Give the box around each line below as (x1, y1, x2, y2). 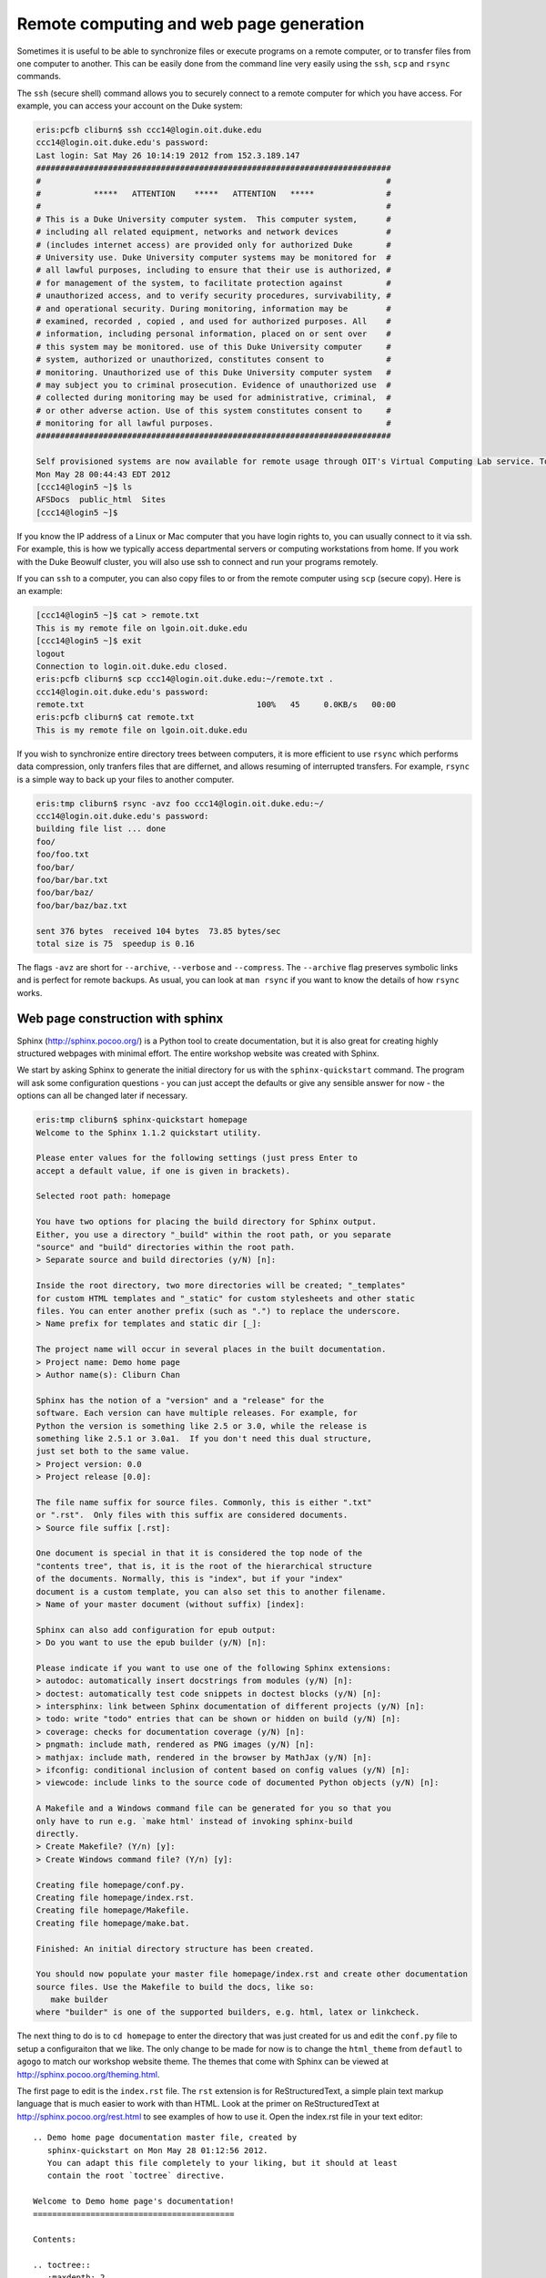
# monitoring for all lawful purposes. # (35, 418, 391, 428)
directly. (35, 1829, 80, 1839)
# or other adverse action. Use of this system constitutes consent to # (35, 405, 391, 416)
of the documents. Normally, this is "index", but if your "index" (35, 1574, 344, 1585)
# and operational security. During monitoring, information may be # (35, 303, 391, 313)
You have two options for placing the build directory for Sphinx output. (35, 1216, 378, 1227)
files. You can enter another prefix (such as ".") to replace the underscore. (35, 1306, 401, 1316)
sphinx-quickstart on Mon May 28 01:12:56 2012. (46, 2145, 268, 2155)
